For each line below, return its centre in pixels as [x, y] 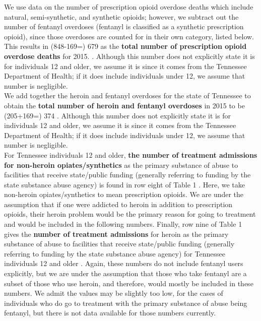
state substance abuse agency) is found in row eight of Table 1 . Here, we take [124, 184]
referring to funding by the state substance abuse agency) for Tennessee [115, 253]
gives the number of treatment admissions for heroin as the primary [116, 234]
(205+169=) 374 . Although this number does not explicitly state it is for [117, 115]
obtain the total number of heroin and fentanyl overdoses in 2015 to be [124, 105]
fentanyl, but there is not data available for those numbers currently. [110, 313]
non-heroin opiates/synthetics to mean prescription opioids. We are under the [124, 194]
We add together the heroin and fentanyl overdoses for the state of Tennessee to [127, 95]
